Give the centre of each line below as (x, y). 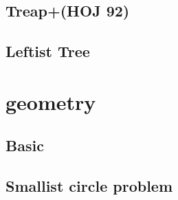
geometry (51, 101)
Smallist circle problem (89, 186)
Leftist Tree (48, 51)
